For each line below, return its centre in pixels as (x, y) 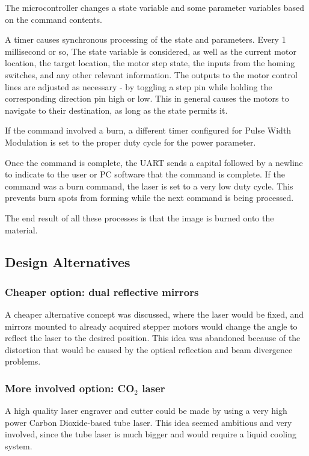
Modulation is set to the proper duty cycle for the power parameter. (130, 142)
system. (19, 446)
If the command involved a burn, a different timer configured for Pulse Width (148, 130)
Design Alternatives (68, 262)
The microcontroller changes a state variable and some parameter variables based (154, 7)
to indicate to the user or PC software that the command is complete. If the (145, 174)
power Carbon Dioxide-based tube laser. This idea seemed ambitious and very (148, 422)
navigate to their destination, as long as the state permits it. (116, 110)
